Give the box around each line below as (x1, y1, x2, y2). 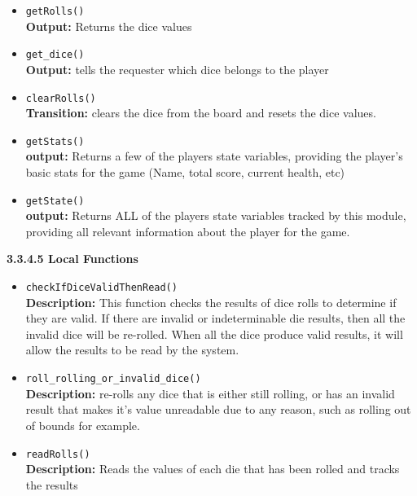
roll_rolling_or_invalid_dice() (25, 373, 201, 385)
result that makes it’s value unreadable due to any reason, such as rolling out (25, 401, 411, 418)
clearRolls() (25, 92, 96, 104)
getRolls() (25, 6, 85, 17)
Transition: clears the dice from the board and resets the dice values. (25, 104, 376, 121)
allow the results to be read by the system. (25, 341, 239, 358)
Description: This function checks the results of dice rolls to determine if (25, 293, 397, 310)
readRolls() (25, 448, 90, 460)
